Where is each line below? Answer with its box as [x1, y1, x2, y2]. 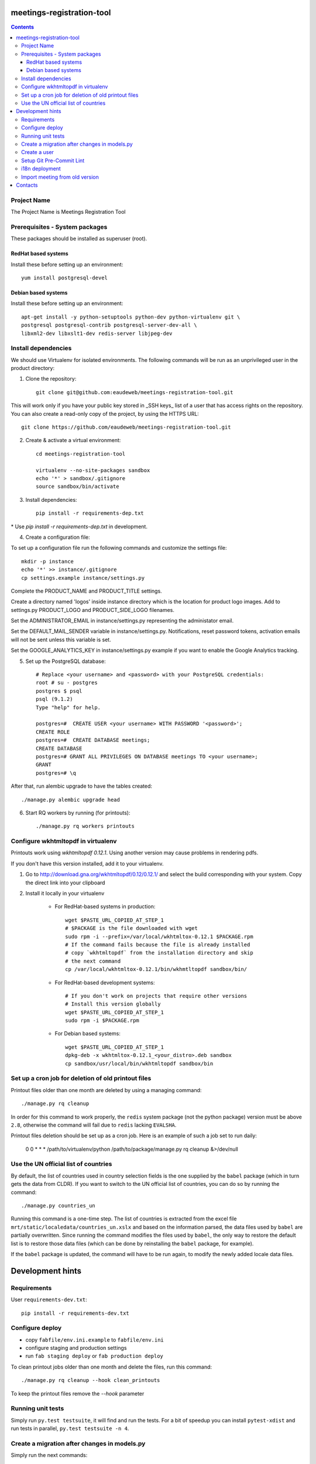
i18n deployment [21, 165, 61, 172]
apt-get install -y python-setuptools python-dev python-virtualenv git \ [21, 313, 241, 320]
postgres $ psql [36, 687, 83, 694]
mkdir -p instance [21, 558, 74, 565]
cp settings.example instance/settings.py [21, 574, 145, 581]
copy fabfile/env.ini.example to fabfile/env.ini [25, 1336, 164, 1343]
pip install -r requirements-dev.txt [21, 1309, 130, 1316]
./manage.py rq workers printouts [36, 823, 135, 830]
